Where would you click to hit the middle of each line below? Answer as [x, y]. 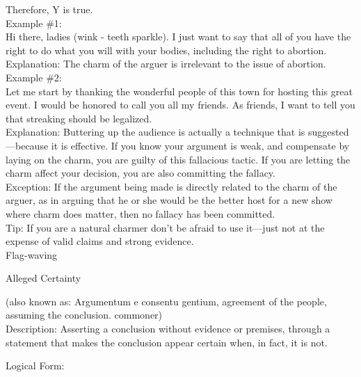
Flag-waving [32, 254]
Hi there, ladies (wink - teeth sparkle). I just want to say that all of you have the [178, 37]
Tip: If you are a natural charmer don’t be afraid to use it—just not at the [165, 227]
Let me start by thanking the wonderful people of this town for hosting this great [179, 91]
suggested [329, 132]
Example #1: [34, 23]
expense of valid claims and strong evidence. [100, 241]
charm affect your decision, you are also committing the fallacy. [141, 173]
